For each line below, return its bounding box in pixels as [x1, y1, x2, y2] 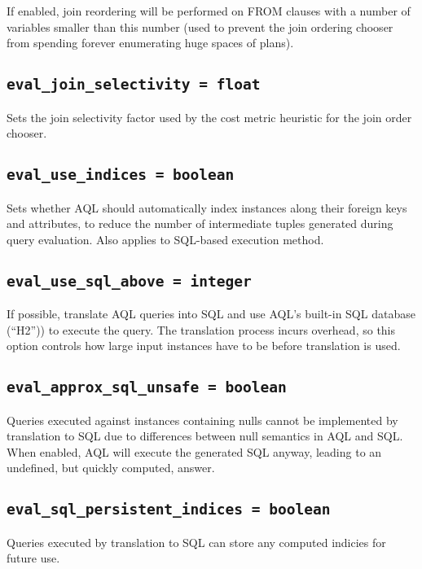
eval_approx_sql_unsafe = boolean [7, 379, 287, 396]
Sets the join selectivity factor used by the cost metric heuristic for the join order [7, 108, 412, 125]
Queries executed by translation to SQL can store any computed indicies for [7, 533, 386, 550]
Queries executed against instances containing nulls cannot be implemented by [7, 411, 398, 428]
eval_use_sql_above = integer [7, 272, 252, 290]
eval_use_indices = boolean [7, 166, 235, 184]
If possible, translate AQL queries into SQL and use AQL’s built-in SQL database [7, 305, 415, 322]
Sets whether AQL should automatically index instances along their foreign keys [7, 199, 407, 216]
